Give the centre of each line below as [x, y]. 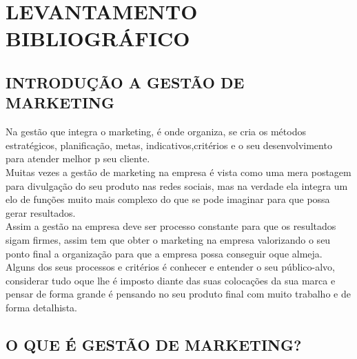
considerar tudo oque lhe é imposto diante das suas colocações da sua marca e [171, 280]
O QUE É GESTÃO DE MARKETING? [154, 344]
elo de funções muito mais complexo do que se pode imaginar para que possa [168, 199]
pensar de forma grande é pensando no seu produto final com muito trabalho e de [178, 294]
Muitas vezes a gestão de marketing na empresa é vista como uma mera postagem [178, 172]
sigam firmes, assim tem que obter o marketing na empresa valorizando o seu [168, 239]
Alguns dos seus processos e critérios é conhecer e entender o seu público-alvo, [170, 267]
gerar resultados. [41, 212]
